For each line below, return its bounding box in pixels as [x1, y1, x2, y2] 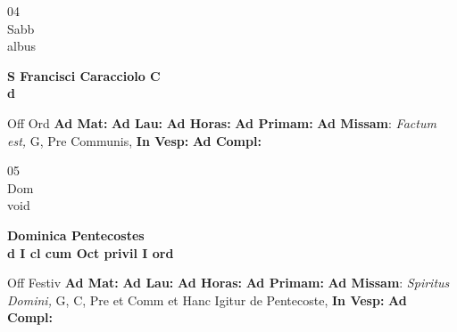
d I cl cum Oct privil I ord [7, 243, 174, 262]
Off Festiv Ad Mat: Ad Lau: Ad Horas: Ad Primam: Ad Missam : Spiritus [7, 273, 450, 292]
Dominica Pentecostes [7, 225, 145, 244]
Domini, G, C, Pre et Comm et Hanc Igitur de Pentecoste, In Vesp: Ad [7, 290, 407, 309]
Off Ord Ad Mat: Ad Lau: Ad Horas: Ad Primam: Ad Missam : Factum [7, 113, 436, 132]
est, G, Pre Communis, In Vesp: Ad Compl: [7, 131, 262, 150]
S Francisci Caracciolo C [7, 66, 161, 85]
